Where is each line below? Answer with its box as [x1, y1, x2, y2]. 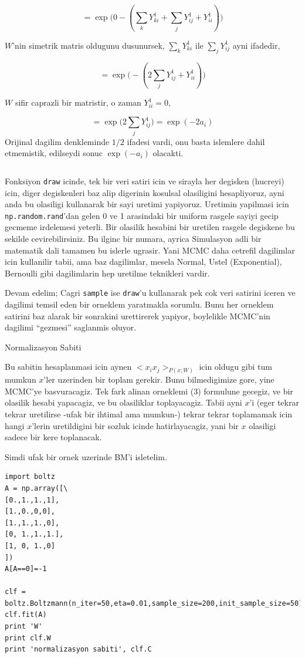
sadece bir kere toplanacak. [5, 431, 102, 443]
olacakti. [152, 147, 184, 159]
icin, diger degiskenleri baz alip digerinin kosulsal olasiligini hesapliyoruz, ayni [5, 186, 284, 198]
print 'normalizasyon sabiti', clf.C [5, 645, 152, 654]
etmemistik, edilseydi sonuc [5, 147, 103, 159]
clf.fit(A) [5, 610, 47, 619]
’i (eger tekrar [249, 396, 299, 409]
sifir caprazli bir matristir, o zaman [15, 96, 141, 109]
